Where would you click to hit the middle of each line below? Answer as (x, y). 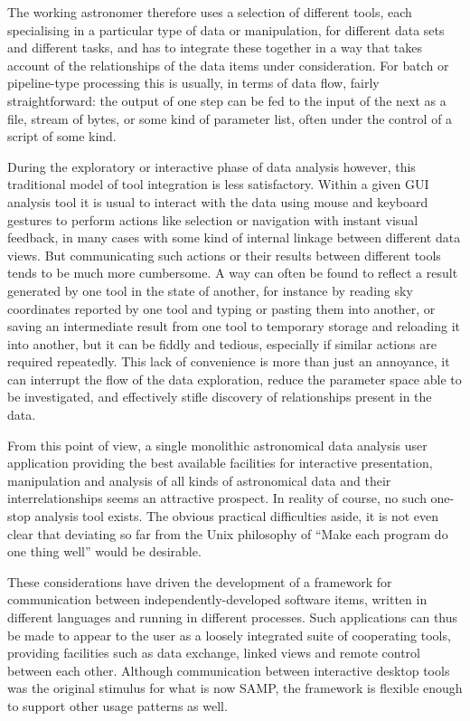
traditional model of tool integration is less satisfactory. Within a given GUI (218, 184)
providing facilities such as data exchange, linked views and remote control (214, 653)
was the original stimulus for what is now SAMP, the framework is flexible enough (235, 688)
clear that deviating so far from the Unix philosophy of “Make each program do (228, 533)
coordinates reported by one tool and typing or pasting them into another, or (221, 308)
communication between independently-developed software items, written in (217, 599)
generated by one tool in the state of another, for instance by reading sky (210, 290)
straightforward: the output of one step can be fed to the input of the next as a (227, 100)
